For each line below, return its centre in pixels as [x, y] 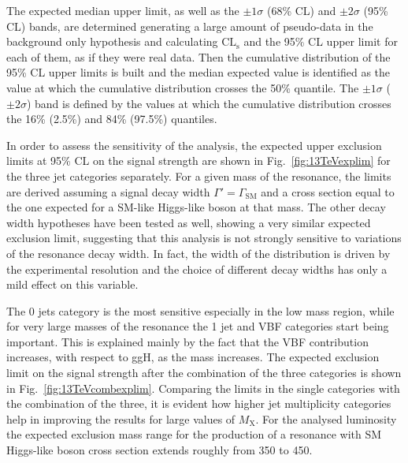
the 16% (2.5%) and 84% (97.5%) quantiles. [112, 119]
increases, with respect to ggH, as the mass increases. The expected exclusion [193, 357]
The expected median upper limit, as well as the [123, 10]
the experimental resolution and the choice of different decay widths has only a [197, 269]
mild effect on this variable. [72, 284]
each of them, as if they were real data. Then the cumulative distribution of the [198, 56]
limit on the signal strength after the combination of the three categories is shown [204, 373]
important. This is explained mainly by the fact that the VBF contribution [187, 341]
